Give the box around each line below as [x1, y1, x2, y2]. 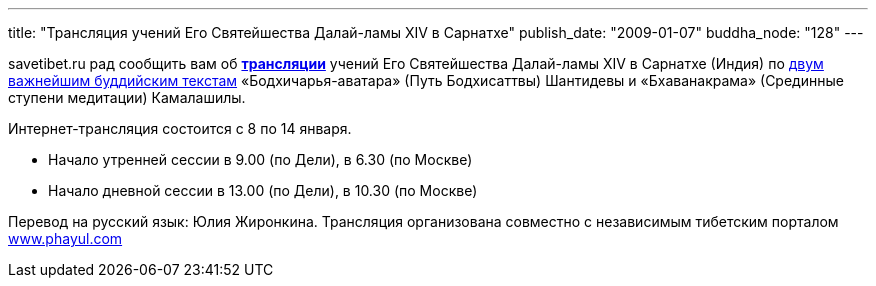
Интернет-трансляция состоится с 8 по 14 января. [8, 120, 352, 137]
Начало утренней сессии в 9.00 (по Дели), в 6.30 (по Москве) [48, 151, 473, 168]
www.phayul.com [8, 230, 123, 247]
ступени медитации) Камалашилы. [8, 89, 246, 106]
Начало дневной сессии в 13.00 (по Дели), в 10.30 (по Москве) [48, 182, 478, 199]
